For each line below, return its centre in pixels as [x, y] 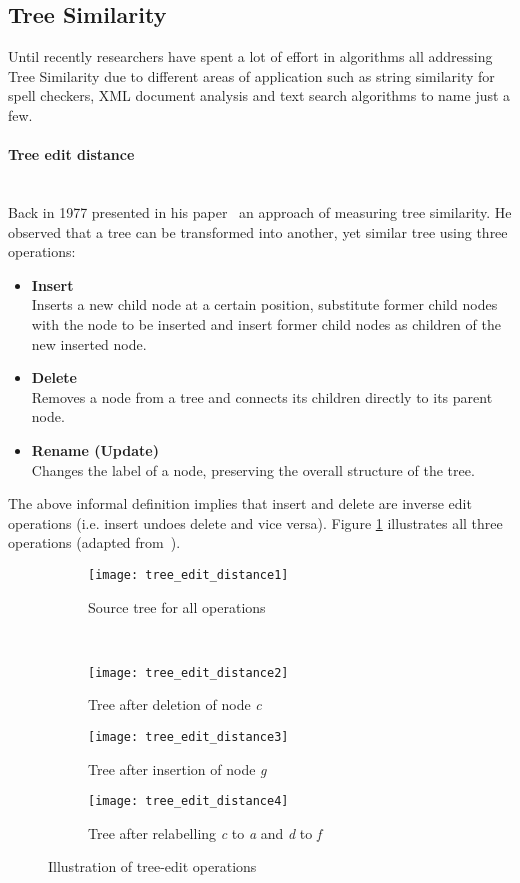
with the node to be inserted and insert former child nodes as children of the [266, 323]
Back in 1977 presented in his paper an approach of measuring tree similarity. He [260, 211]
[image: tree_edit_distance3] [188, 736]
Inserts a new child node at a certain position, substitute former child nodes [264, 304]
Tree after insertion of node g [177, 768]
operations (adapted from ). [94, 542]
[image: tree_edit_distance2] [188, 672]
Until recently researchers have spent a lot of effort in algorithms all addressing [250, 56]
